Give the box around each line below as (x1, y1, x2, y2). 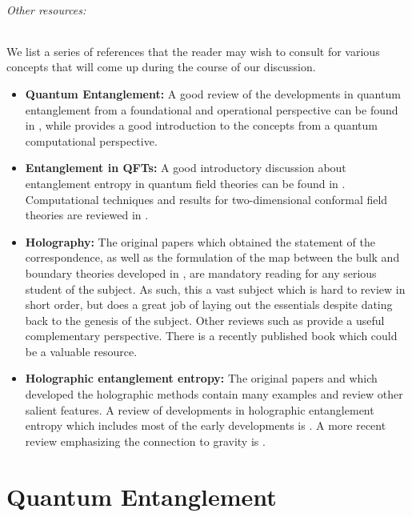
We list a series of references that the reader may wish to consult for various (6, 42, 380, 59)
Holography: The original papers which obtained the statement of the (25, 233, 375, 250)
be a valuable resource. (25, 343, 138, 359)
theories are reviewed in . (25, 206, 149, 223)
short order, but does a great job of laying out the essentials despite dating (25, 296, 393, 313)
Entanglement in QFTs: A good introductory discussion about (25, 159, 346, 176)
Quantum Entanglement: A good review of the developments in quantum (25, 85, 401, 102)
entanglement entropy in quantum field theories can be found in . (25, 174, 346, 191)
